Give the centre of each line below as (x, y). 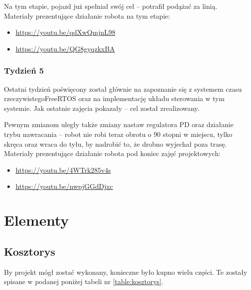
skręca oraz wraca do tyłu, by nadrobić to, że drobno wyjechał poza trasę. (115, 144)
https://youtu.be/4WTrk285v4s (63, 170)
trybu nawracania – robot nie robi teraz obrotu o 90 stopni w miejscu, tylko (118, 134)
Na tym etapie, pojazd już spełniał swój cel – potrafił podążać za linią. (111, 6)
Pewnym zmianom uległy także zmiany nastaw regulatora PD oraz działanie (119, 124)
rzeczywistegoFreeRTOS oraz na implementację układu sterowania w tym (114, 98)
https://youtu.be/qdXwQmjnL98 (65, 32)
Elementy (37, 220)
